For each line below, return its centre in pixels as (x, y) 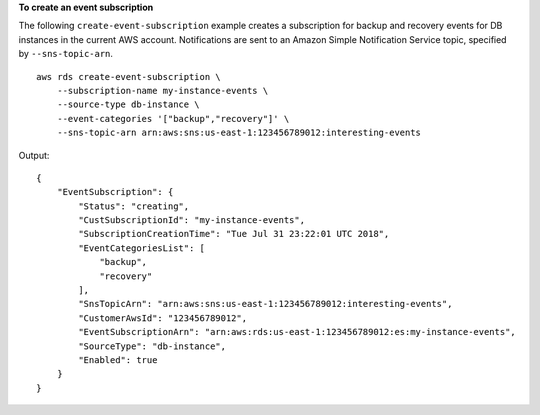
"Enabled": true (118, 359)
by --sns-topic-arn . (66, 54)
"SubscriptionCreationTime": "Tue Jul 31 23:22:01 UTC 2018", (234, 234)
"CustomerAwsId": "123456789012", (163, 318)
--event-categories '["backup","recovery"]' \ (173, 118)
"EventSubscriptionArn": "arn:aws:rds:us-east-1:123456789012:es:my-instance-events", (297, 332)
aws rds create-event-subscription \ (129, 76)
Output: (34, 155)
